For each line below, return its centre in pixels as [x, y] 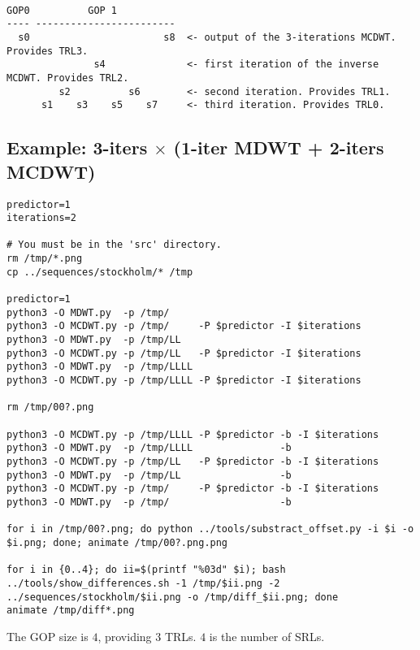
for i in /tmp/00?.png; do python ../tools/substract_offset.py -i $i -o [210, 529]
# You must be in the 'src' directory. [114, 245]
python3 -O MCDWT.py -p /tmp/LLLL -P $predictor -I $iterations [184, 381]
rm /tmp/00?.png [50, 407]
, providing [125, 636]
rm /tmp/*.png [45, 259]
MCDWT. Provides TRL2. [68, 78]
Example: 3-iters [77, 147]
